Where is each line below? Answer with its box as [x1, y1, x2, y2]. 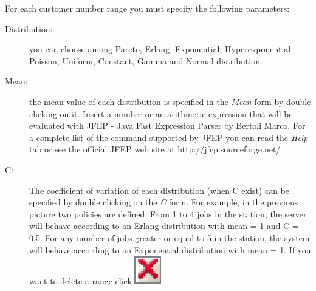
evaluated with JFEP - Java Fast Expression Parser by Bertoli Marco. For [29, 119, 306, 132]
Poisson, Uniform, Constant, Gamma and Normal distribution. [29, 54, 263, 67]
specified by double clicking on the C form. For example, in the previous [29, 196, 298, 208]
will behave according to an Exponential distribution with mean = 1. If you [29, 243, 311, 256]
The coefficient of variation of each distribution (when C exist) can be [29, 183, 289, 196]
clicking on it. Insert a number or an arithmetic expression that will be [29, 107, 293, 120]
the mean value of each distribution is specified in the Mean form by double [29, 95, 311, 108]
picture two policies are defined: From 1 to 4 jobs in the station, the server [29, 207, 307, 220]
